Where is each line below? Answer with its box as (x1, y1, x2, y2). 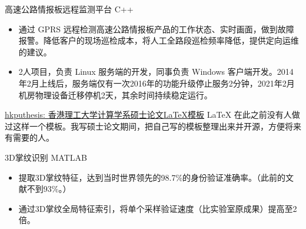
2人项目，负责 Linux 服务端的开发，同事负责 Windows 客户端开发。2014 (18, 65, 294, 78)
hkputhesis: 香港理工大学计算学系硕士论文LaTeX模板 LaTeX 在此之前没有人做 (5, 108, 300, 121)
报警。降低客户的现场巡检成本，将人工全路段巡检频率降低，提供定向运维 (18, 34, 299, 47)
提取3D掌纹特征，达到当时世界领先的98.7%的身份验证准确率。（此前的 (18, 171, 286, 183)
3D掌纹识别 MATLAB (5, 151, 87, 163)
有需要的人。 (5, 131, 54, 144)
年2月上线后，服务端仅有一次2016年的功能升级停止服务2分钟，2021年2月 (18, 77, 295, 89)
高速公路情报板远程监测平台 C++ (5, 3, 134, 15)
